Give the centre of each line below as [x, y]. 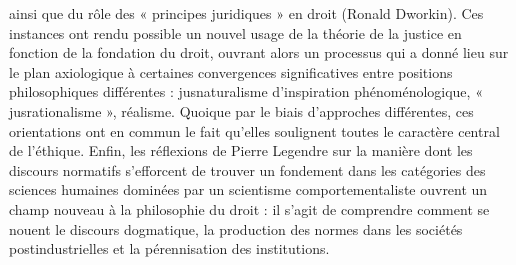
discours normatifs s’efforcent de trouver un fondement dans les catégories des [247, 169]
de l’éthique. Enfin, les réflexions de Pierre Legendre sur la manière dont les [241, 150]
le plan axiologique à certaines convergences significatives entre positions [231, 71]
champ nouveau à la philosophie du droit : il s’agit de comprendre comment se [249, 208]
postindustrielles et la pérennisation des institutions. [169, 248]
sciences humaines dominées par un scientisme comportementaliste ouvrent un [248, 189]
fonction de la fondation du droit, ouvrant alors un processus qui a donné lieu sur [259, 52]
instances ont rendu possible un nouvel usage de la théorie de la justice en [235, 32]
